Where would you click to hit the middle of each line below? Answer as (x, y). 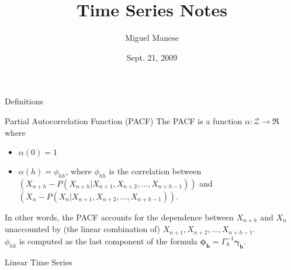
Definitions (24, 101)
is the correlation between (155, 171)
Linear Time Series (39, 262)
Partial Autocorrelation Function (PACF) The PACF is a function (124, 120)
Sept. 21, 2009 (152, 57)
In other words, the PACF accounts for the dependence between (119, 217)
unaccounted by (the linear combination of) (83, 229)
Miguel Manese (152, 38)
